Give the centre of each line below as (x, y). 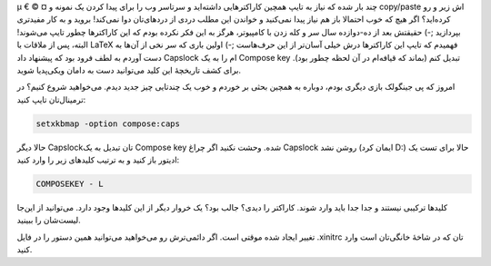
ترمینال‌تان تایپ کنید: (51, 99)
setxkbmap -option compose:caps (108, 123)
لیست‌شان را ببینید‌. (49, 220)
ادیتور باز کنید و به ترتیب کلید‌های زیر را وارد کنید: (98, 160)
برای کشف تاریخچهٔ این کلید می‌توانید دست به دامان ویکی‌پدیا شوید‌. (129, 70)
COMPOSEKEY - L (70, 184)
